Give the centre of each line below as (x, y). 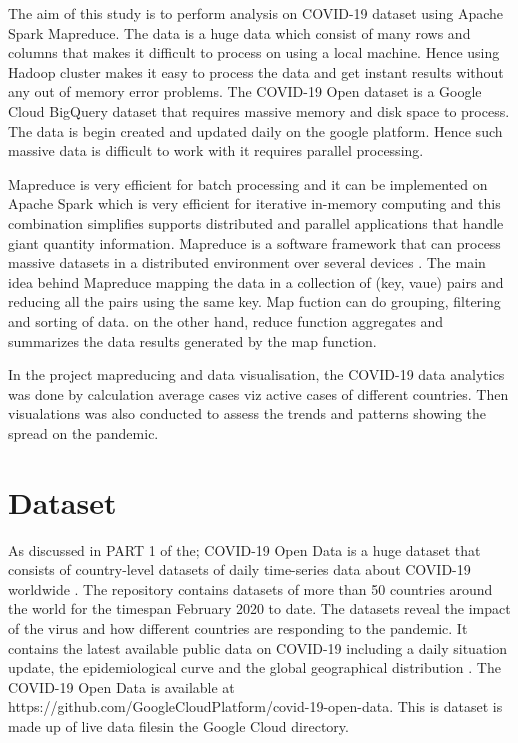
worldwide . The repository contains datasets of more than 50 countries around (250, 588)
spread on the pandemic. (83, 432)
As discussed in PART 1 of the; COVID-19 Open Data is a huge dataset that (244, 549)
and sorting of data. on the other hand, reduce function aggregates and (226, 320)
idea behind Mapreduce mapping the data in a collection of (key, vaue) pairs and (256, 281)
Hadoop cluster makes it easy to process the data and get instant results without (256, 71)
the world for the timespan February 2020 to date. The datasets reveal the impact (259, 608)
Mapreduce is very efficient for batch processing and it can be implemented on (248, 183)
